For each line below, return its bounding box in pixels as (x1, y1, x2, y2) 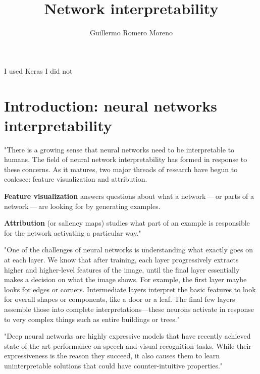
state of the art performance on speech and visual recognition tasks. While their (4, 340, 251, 351)
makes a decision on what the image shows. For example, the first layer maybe (4, 274, 247, 285)
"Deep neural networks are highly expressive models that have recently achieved (4, 331, 251, 341)
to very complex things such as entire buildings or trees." (4, 313, 180, 324)
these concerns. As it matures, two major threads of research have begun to (4, 164, 238, 174)
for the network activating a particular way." (4, 227, 141, 238)
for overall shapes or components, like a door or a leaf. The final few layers (4, 294, 235, 304)
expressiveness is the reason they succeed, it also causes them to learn (4, 350, 220, 361)
